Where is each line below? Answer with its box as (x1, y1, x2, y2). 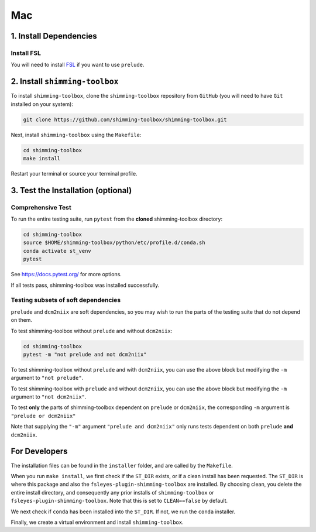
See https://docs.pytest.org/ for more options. (11, 271, 122, 278)
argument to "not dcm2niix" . (11, 393, 87, 400)
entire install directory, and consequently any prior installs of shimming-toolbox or (11, 489, 214, 496)
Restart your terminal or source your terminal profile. (11, 170, 138, 177)
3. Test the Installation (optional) (11, 185, 132, 195)
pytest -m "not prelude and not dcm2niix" (23, 351, 147, 358)
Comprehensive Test (11, 203, 71, 211)
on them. (11, 317, 32, 324)
